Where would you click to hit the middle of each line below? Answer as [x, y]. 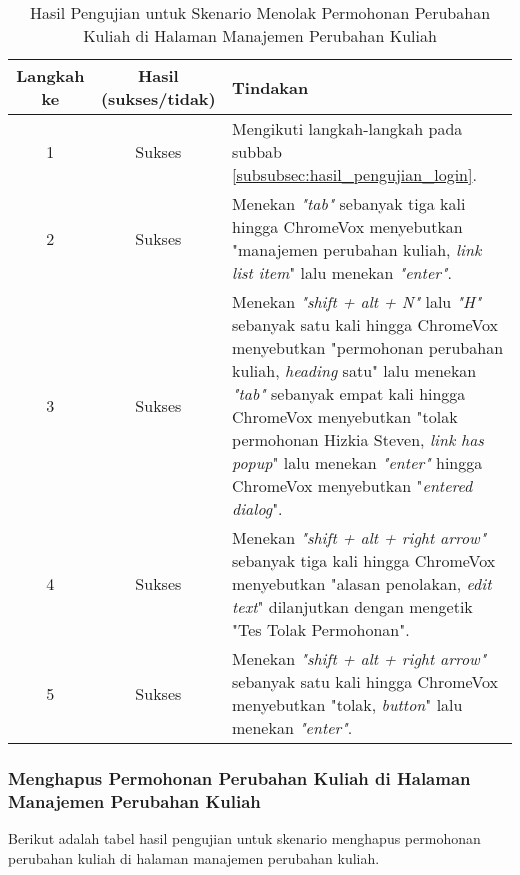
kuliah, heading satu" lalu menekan [354, 370]
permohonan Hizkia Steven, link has [358, 439]
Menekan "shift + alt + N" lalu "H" [357, 301]
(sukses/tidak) [158, 98]
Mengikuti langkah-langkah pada [347, 128]
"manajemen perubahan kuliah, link [357, 249]
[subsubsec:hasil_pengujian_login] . [354, 174]
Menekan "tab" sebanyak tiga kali [349, 203]
